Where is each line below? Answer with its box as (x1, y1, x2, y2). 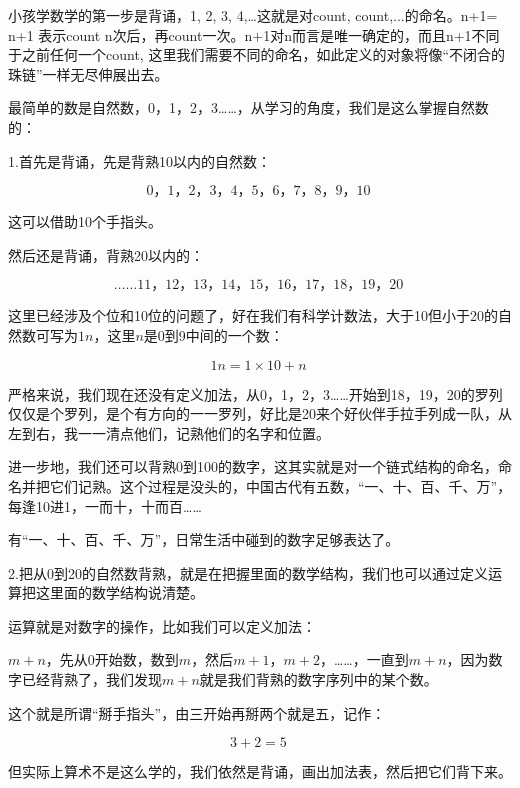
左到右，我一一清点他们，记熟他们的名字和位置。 (8, 422, 330, 443)
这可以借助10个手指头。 (8, 211, 162, 232)
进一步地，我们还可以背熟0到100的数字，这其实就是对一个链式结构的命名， (8, 456, 498, 477)
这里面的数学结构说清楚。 (35, 582, 204, 603)
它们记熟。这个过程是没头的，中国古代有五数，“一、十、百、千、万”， (49, 475, 512, 496)
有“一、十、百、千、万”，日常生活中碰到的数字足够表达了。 (8, 529, 400, 550)
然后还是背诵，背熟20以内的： (8, 244, 204, 265)
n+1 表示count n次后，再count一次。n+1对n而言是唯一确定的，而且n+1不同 (8, 24, 500, 45)
